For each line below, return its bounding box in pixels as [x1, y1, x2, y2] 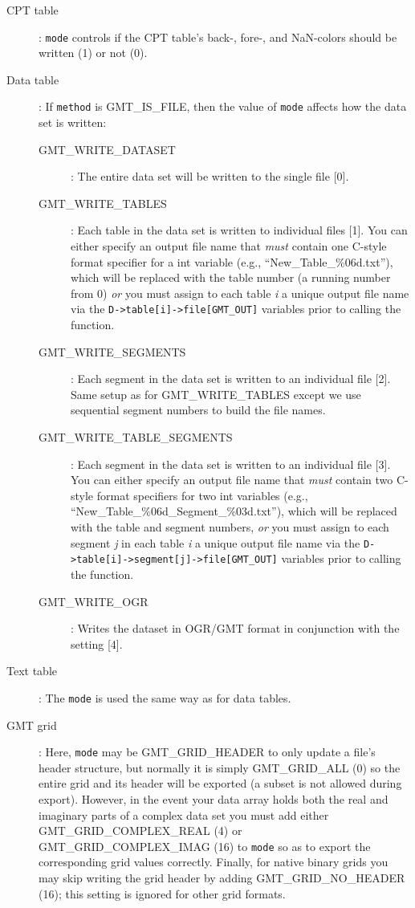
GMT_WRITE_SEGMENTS [39, 343, 186, 360]
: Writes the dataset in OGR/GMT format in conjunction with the [71, 620, 400, 637]
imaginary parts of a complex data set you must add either [39, 806, 329, 823]
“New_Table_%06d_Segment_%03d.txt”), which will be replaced [71, 503, 397, 519]
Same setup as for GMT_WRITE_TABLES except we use [71, 385, 361, 402]
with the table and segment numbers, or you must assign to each [71, 519, 389, 535]
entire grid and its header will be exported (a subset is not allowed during [39, 775, 402, 792]
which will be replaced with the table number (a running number [71, 269, 391, 286]
